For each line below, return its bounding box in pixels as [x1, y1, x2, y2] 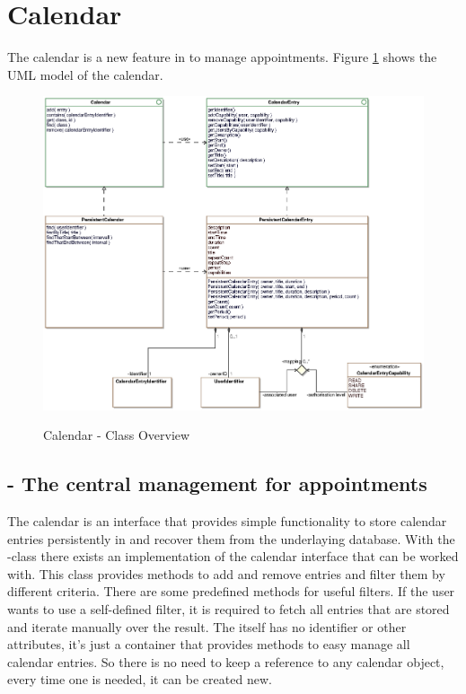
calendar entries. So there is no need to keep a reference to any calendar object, [7, 652, 444, 671]
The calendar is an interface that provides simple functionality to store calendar [7, 512, 447, 531]
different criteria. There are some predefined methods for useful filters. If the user [7, 582, 455, 601]
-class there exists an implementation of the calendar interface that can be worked [7, 547, 459, 566]
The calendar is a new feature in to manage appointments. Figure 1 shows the [7, 48, 437, 66]
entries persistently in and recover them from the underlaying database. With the [7, 529, 455, 548]
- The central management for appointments [7, 470, 427, 497]
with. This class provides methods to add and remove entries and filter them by [7, 564, 445, 583]
